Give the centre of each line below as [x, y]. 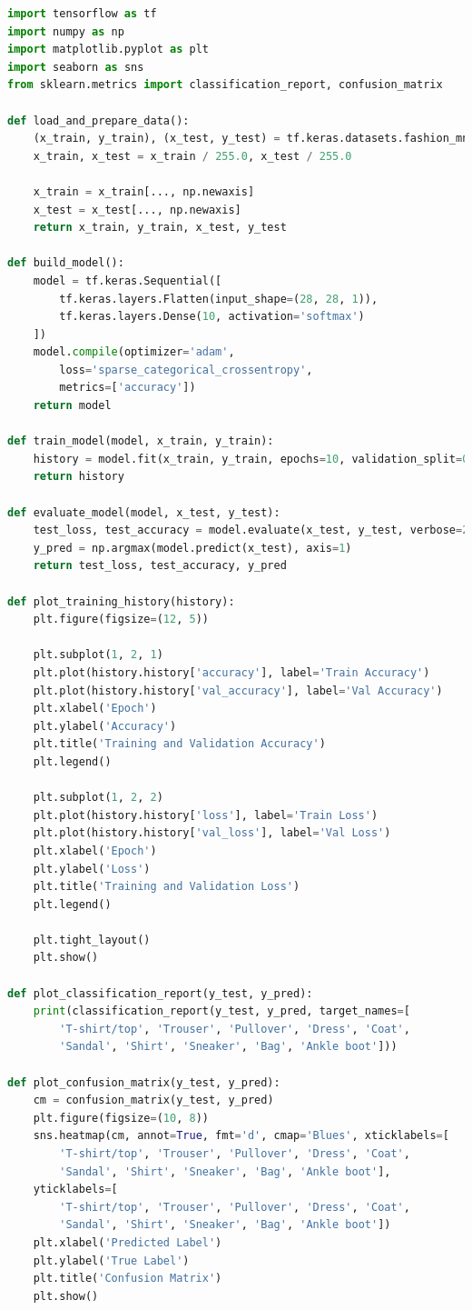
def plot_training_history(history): [121, 601]
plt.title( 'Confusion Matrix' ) [128, 1279]
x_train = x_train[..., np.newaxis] [144, 191]
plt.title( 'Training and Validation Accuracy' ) [179, 744]
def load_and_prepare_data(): [98, 120]
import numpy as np [66, 31]
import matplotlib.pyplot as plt [108, 50]
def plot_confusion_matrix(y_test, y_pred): [144, 1082]
